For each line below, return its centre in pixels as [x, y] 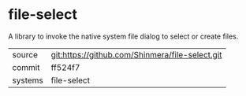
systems [28, 80]
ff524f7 [65, 67]
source [25, 54]
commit [26, 67]
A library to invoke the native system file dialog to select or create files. [123, 36]
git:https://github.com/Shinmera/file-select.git [136, 54]
